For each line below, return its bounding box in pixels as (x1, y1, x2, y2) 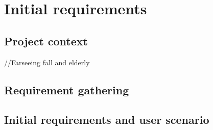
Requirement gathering (4, 82, 129, 97)
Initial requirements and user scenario (4, 112, 209, 127)
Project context (4, 33, 88, 48)
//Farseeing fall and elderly (4, 57, 90, 67)
